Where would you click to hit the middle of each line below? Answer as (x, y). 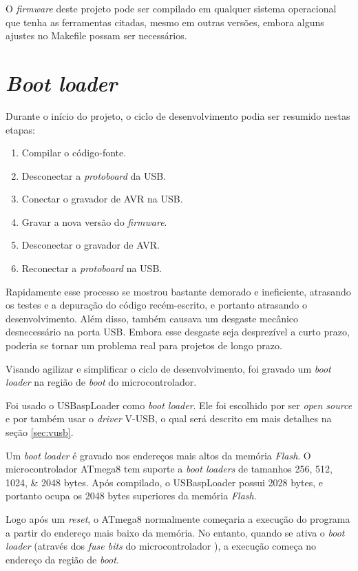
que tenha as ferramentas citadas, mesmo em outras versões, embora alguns (165, 22)
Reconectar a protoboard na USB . (92, 268)
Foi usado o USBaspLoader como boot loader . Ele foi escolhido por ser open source (179, 405)
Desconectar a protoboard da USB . (94, 175)
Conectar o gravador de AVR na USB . (102, 199)
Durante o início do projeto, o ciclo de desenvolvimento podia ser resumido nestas (178, 115)
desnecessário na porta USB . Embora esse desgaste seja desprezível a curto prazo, (178, 332)
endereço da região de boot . (62, 559)
